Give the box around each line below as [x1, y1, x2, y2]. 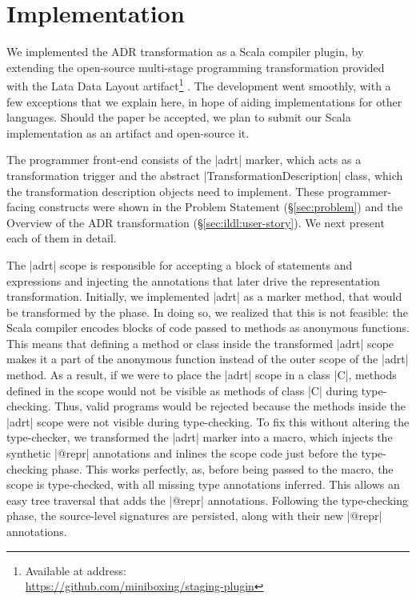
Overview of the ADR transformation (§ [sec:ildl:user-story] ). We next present [6, 214, 385, 230]
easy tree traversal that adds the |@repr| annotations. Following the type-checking [6, 491, 408, 508]
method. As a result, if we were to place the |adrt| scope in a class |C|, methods [6, 366, 397, 383]
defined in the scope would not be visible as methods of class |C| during [6, 382, 358, 398]
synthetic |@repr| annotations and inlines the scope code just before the [6, 445, 358, 462]
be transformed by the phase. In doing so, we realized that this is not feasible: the [6, 303, 408, 320]
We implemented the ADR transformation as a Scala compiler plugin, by [6, 43, 364, 60]
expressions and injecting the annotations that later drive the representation [6, 272, 380, 289]
